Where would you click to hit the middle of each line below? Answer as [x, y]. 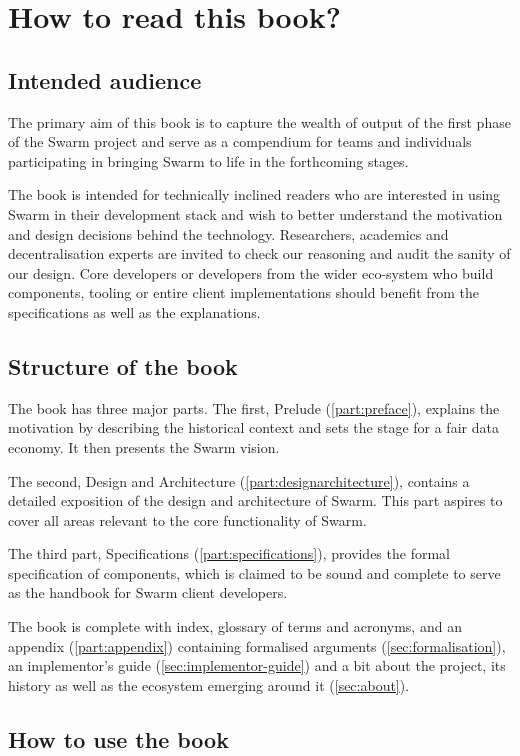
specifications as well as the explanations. [134, 311]
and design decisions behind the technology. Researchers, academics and [228, 233]
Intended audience [105, 79]
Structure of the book [123, 365]
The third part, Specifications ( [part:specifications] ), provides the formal [229, 553]
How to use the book [118, 738]
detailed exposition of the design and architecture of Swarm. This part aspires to [255, 500]
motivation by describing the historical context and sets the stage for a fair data [253, 427]
